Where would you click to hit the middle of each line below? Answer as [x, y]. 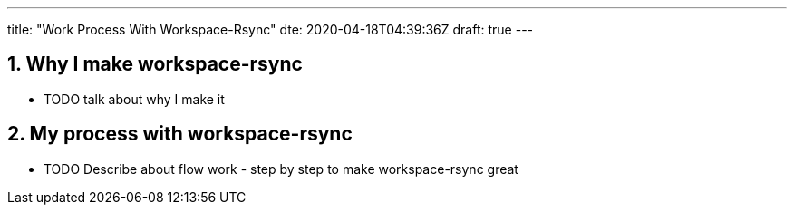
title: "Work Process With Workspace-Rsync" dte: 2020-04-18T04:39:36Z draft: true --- [271, 29]
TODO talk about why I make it [134, 99]
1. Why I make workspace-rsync [155, 64]
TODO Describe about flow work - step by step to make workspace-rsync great [281, 169]
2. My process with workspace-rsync [180, 134]
